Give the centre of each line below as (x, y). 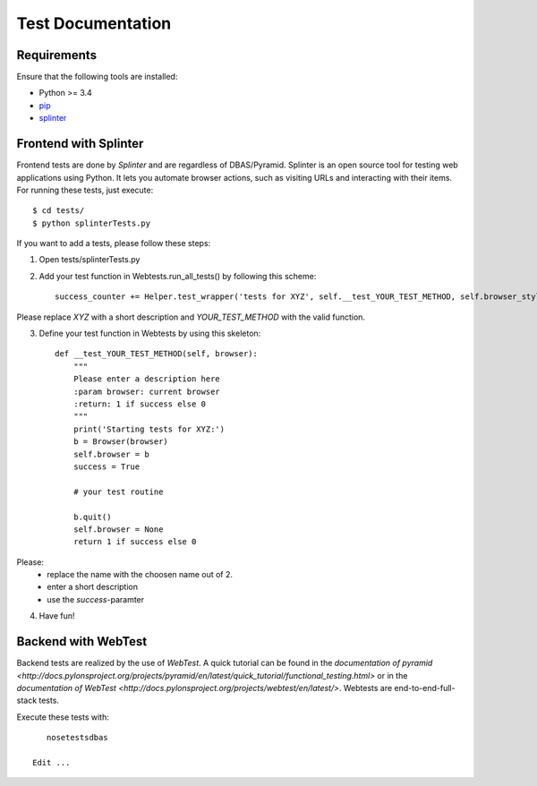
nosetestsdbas (77, 738)
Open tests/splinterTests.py (89, 260)
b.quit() (92, 517)
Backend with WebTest (82, 641)
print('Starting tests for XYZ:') (149, 429)
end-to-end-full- (425, 688)
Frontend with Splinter (80, 144)
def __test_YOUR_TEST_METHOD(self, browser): (157, 354)
